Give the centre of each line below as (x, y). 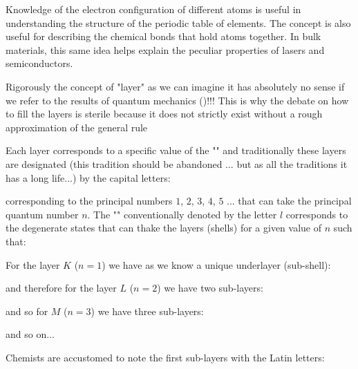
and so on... (30, 334)
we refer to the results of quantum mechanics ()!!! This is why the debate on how (177, 100)
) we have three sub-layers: (147, 311)
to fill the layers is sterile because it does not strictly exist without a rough (164, 114)
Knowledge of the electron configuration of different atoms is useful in (153, 9)
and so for (27, 311)
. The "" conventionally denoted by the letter (182, 214)
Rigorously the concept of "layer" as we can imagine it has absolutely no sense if (175, 86)
